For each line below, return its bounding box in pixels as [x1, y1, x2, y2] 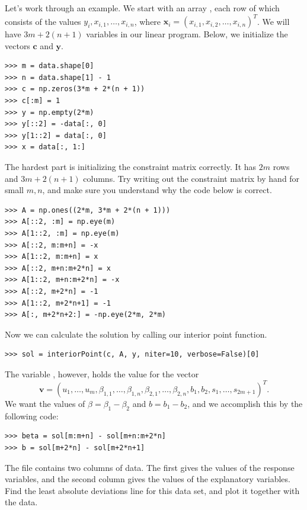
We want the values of [5, 397, 85, 410]
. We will [257, 15, 290, 27]
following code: [5, 409, 59, 422]
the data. [5, 496, 38, 508]
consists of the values [5, 15, 81, 27]
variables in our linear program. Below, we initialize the [86, 28, 288, 40]
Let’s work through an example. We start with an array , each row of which [5, 2, 280, 14]
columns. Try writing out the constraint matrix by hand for [83, 172, 300, 184]
